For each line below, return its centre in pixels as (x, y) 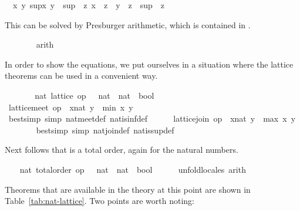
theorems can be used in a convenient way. (81, 76)
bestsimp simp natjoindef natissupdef (105, 130)
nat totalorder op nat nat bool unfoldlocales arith (133, 169)
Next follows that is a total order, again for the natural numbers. (122, 150)
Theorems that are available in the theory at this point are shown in (128, 189)
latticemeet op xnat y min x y (71, 107)
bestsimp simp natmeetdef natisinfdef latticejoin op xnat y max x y (152, 118)
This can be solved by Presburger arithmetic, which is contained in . (128, 24)
